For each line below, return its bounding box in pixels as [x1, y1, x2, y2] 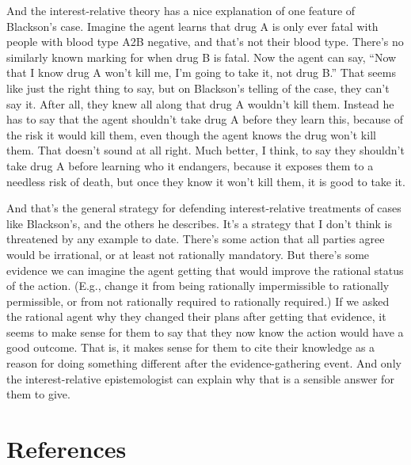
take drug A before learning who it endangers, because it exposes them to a [6, 157, 374, 173]
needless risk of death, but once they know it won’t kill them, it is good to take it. [6, 173, 405, 189]
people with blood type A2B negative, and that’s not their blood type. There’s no [6, 33, 404, 50]
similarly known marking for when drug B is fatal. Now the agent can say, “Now [6, 48, 397, 65]
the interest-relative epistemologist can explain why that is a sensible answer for [6, 370, 394, 387]
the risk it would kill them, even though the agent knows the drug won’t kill [6, 126, 376, 143]
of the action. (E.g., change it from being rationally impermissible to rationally [6, 277, 390, 294]
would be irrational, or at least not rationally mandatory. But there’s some [6, 246, 370, 262]
